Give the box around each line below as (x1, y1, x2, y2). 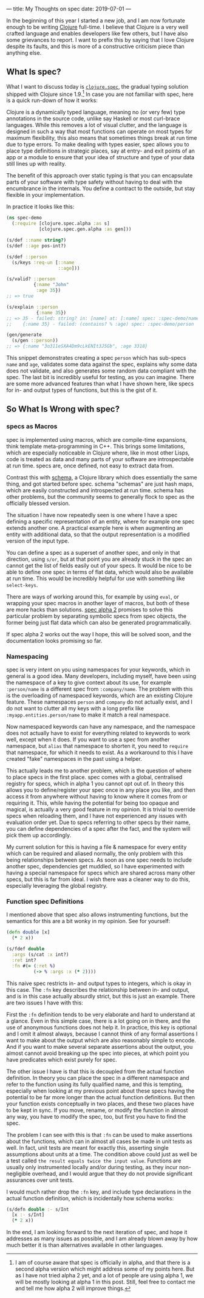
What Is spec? (6, 67, 61, 77)
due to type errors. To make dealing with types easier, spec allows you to (6, 141, 189, 148)
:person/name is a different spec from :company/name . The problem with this (6, 685, 193, 693)
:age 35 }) (36, 287, 61, 294)
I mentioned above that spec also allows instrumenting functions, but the (6, 911, 188, 918)
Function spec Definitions (6, 898, 84, 905)
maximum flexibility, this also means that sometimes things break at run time (6, 134, 197, 142)
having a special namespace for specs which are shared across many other (6, 869, 195, 877)
